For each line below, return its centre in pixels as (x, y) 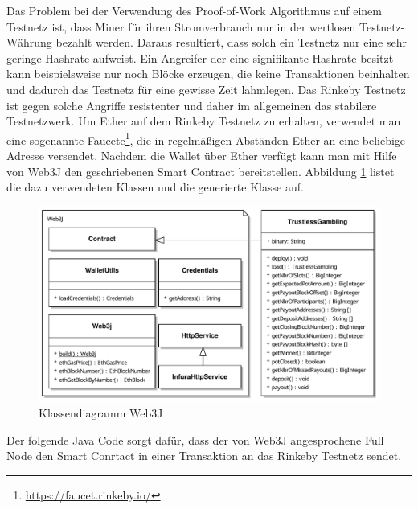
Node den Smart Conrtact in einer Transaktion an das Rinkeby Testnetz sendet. (204, 456)
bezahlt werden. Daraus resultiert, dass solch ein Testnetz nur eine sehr (231, 42)
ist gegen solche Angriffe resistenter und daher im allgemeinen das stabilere (192, 105)
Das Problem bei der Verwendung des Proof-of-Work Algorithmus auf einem (194, 10)
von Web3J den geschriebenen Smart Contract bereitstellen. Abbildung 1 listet (201, 171)
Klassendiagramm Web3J (101, 413)
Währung (29, 42)
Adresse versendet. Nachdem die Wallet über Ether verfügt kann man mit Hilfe (202, 155)
